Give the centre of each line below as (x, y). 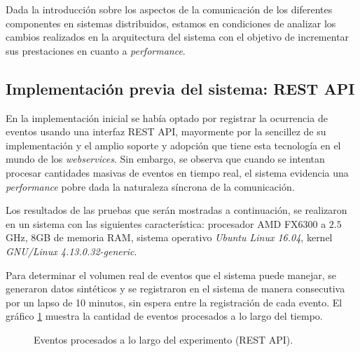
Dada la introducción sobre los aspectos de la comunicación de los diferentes (169, 9)
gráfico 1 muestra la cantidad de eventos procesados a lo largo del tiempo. (164, 316)
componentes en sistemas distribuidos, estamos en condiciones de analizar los (171, 23)
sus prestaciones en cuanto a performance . (96, 50)
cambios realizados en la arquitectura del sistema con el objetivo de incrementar (178, 37)
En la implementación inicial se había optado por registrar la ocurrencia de (167, 117)
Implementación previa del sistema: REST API (180, 88)
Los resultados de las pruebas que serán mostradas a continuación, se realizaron (176, 210)
